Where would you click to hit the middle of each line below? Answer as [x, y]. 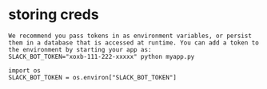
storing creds [54, 15]
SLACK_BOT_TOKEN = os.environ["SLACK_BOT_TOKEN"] [93, 77]
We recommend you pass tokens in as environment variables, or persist [130, 36]
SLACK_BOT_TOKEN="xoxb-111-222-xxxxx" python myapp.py [102, 56]
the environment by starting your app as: [80, 49]
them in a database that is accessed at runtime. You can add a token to [134, 43]
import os [25, 70]
